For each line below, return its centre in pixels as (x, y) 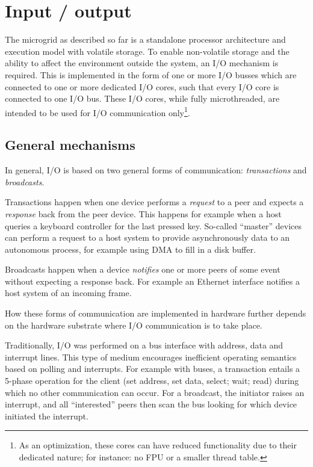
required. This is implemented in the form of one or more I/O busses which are (151, 74)
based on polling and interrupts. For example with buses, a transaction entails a (153, 369)
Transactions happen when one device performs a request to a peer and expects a (154, 202)
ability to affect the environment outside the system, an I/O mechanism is (142, 63)
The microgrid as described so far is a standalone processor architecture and (145, 39)
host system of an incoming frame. (68, 293)
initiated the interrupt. (47, 416)
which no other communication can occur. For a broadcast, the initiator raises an (155, 392)
